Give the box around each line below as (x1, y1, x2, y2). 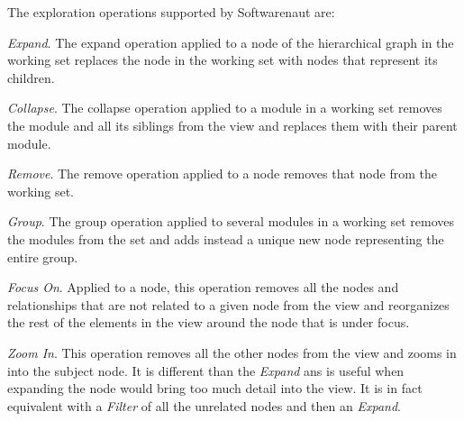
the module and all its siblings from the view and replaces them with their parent (7, 115, 458, 134)
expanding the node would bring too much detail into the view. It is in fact (7, 379, 423, 398)
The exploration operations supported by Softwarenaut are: (7, 3, 335, 21)
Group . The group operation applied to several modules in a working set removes (7, 212, 455, 231)
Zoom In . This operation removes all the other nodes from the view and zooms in (7, 343, 457, 362)
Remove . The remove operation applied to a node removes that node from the (7, 164, 437, 183)
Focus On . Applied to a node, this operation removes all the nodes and (7, 278, 399, 297)
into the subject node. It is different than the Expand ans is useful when (7, 361, 405, 380)
